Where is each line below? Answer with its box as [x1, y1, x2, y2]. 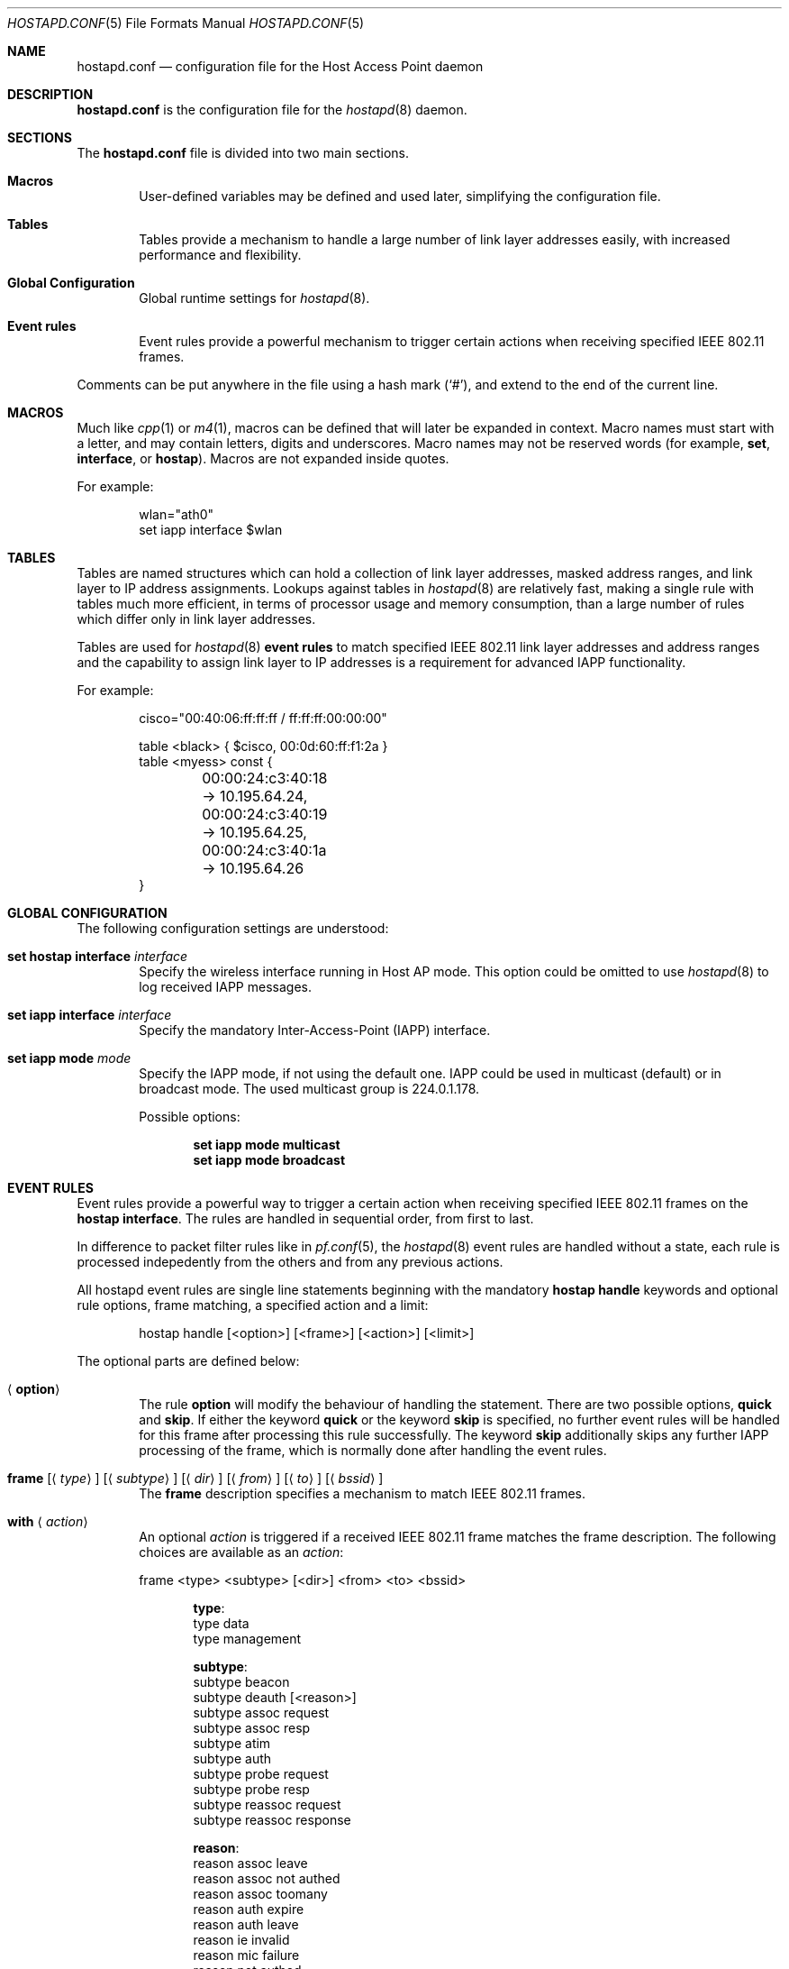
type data [193, 1616, 249, 1631]
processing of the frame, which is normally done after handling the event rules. [139, 1442, 607, 1458]
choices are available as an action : [139, 1544, 344, 1560]
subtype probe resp [193, 1781, 310, 1797]
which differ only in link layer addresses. [77, 611, 316, 627]
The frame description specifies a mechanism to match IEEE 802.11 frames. [139, 1486, 585, 1501]
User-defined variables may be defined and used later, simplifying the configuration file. [139, 188, 661, 204]
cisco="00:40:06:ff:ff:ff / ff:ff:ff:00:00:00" [139, 710, 387, 726]
